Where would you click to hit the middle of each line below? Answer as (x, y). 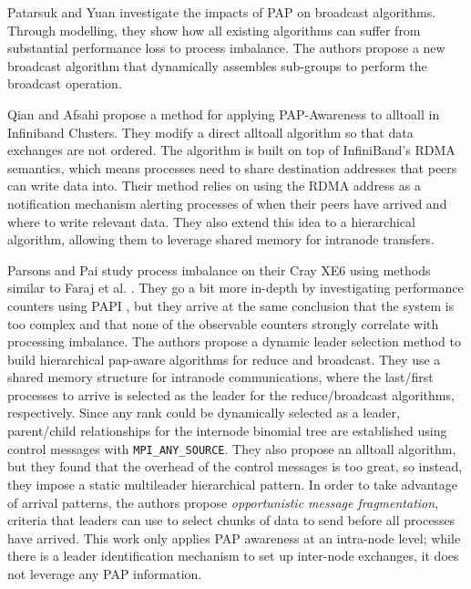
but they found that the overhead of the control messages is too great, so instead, (235, 466)
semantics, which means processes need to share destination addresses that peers (232, 167)
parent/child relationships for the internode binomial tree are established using (227, 431)
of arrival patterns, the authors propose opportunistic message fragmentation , (223, 502)
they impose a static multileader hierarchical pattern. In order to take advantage (232, 484)
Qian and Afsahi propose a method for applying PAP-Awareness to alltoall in (224, 114)
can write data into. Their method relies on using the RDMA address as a (214, 186)
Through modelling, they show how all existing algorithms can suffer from (214, 30)
